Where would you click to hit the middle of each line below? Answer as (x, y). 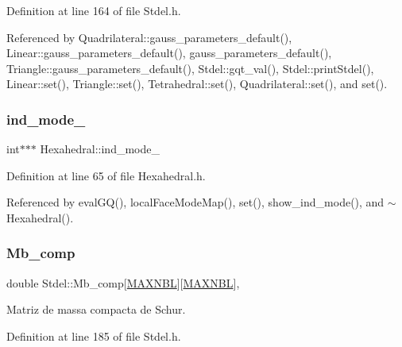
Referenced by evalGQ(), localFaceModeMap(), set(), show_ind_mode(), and (195, 202)
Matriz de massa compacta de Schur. (96, 309)
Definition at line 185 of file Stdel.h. (94, 335)
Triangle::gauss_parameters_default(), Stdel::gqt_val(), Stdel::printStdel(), (190, 68)
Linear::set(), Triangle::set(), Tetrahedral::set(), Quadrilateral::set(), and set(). (197, 84)
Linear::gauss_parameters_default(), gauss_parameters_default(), (169, 53)
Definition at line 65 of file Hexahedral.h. (106, 175)
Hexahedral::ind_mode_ (100, 149)
